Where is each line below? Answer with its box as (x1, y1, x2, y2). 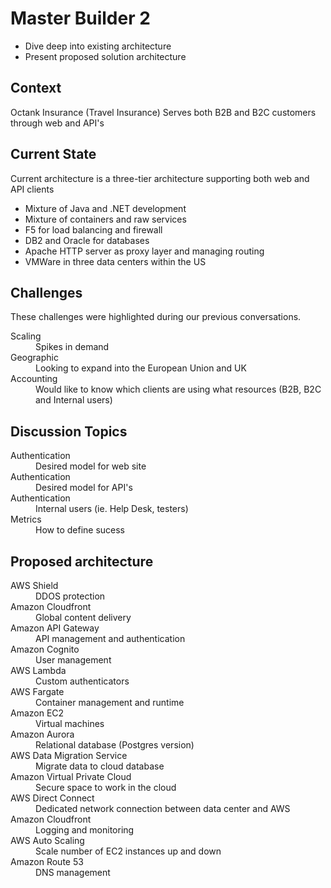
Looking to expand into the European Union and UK (35, 362, 247, 374)
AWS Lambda (10, 665, 67, 676)
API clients (10, 183, 55, 195)
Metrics (10, 513, 42, 526)
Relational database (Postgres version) (35, 739, 195, 751)
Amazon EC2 (10, 707, 65, 719)
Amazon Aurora (10, 728, 75, 740)
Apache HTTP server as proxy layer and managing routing (24, 245, 265, 257)
